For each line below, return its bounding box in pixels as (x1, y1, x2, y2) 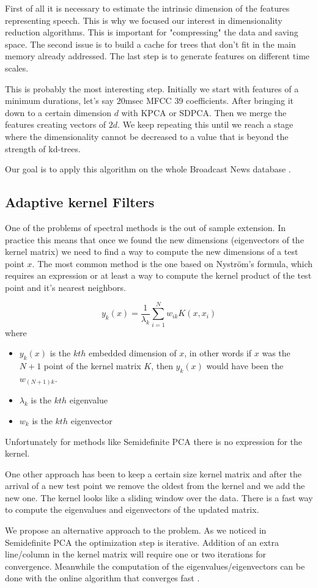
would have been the (206, 359, 284, 372)
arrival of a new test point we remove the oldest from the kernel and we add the (5, 479, 305, 492)
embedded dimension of (88, 347, 177, 359)
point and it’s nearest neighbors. (5, 281, 126, 293)
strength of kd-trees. (5, 142, 81, 155)
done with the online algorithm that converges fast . (5, 571, 200, 584)
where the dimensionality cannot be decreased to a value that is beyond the (5, 130, 289, 142)
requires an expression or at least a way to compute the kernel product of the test (5, 269, 312, 282)
